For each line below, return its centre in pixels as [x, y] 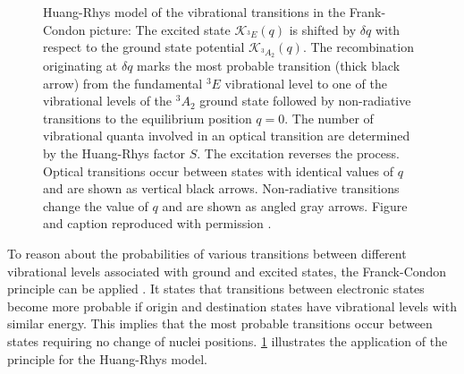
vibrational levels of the [108, 101]
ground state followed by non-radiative [305, 101]
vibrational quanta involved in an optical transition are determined [227, 136]
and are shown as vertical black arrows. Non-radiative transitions [221, 188]
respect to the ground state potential [144, 47]
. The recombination [358, 47]
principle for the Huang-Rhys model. [107, 358]
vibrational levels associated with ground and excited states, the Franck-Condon [227, 271]
